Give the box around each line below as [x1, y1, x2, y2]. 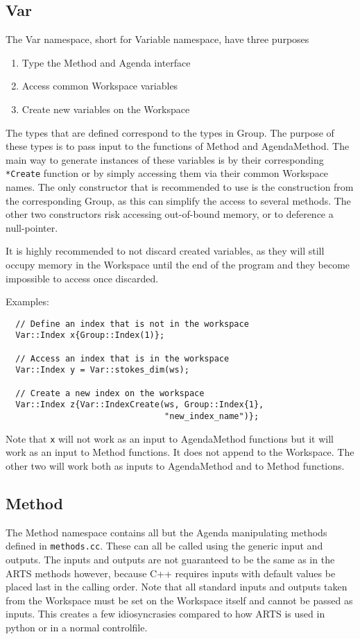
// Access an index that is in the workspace [15, 353, 230, 364]
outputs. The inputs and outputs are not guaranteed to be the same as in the [6, 552, 335, 566]
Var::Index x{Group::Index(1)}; [15, 330, 165, 341]
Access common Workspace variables [22, 78, 178, 93]
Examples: [6, 294, 49, 309]
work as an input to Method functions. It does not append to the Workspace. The [6, 445, 354, 459]
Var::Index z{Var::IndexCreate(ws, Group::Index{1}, [15, 400, 264, 410]
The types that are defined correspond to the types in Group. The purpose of [6, 125, 334, 139]
